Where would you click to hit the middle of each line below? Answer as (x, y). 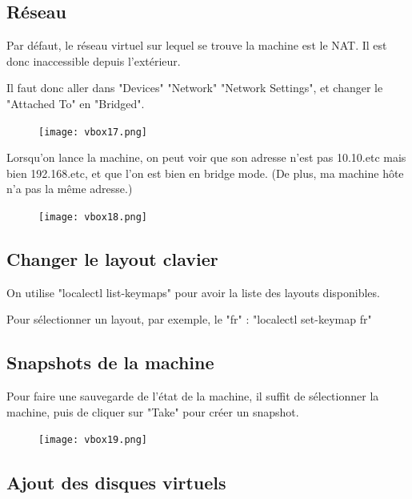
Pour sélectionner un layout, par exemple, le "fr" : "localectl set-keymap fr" (189, 319)
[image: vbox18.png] (93, 217)
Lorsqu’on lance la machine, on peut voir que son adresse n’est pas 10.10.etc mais (206, 157)
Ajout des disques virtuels (116, 482)
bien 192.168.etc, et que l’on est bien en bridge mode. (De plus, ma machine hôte (205, 173)
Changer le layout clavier (112, 259)
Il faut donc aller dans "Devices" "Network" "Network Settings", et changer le (195, 88)
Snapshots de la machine (110, 362)
